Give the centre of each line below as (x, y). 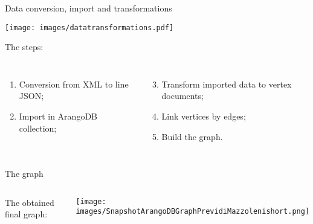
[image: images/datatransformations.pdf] (89, 27)
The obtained (30, 202)
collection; (38, 128)
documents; (182, 96)
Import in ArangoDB (58, 116)
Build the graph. (192, 136)
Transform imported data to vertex (227, 84)
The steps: (24, 47)
